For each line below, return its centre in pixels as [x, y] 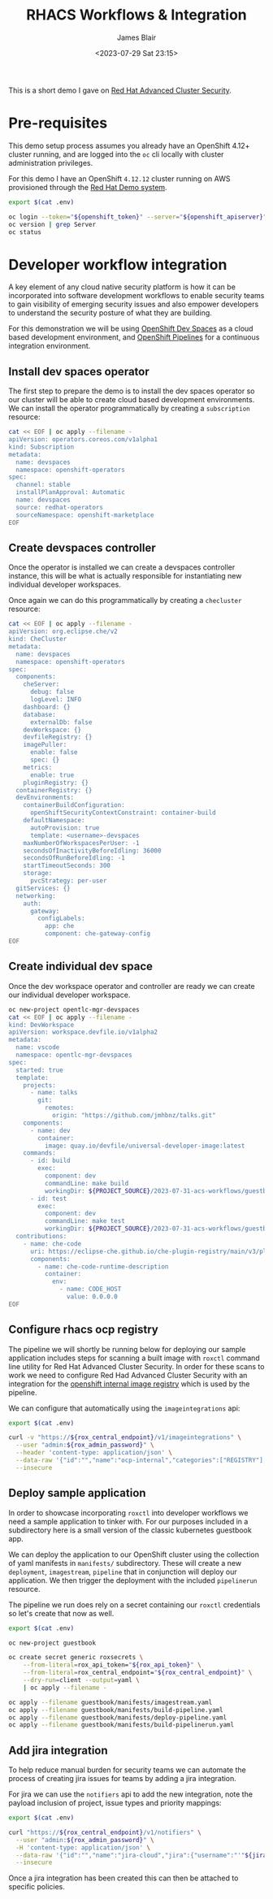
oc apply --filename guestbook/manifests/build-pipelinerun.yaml [121, 1725]
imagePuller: [45, 745]
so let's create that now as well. [61, 1613]
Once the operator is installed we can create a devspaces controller [122, 567]
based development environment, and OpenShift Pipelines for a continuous [134, 337]
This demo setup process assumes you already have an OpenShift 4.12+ [129, 145]
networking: [36, 895]
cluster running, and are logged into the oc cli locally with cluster [116, 154]
